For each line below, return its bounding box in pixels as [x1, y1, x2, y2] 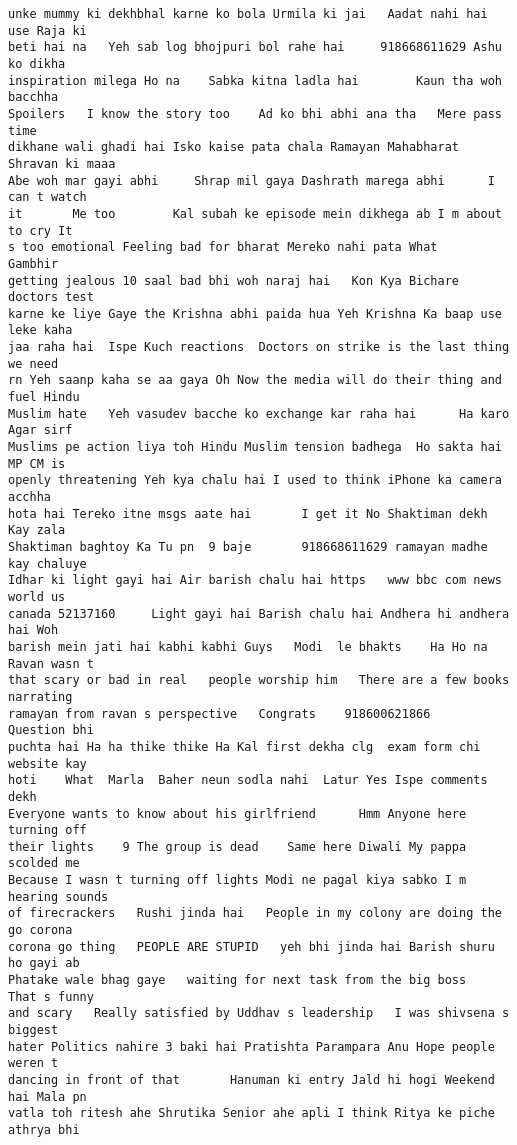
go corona [8, 923, 73, 938]
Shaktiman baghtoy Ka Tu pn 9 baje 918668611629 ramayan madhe [8, 540, 488, 554]
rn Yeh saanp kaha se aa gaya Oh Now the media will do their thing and [8, 373, 502, 388]
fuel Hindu [8, 390, 80, 405]
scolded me [8, 856, 80, 871]
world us [8, 589, 66, 604]
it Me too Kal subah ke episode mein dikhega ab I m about [8, 206, 502, 221]
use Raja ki [8, 23, 87, 38]
